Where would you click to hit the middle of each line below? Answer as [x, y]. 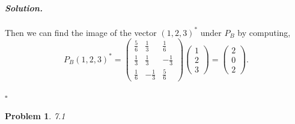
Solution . [24, 8]
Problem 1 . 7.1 [35, 115]
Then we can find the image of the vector [81, 32]
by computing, [264, 32]
